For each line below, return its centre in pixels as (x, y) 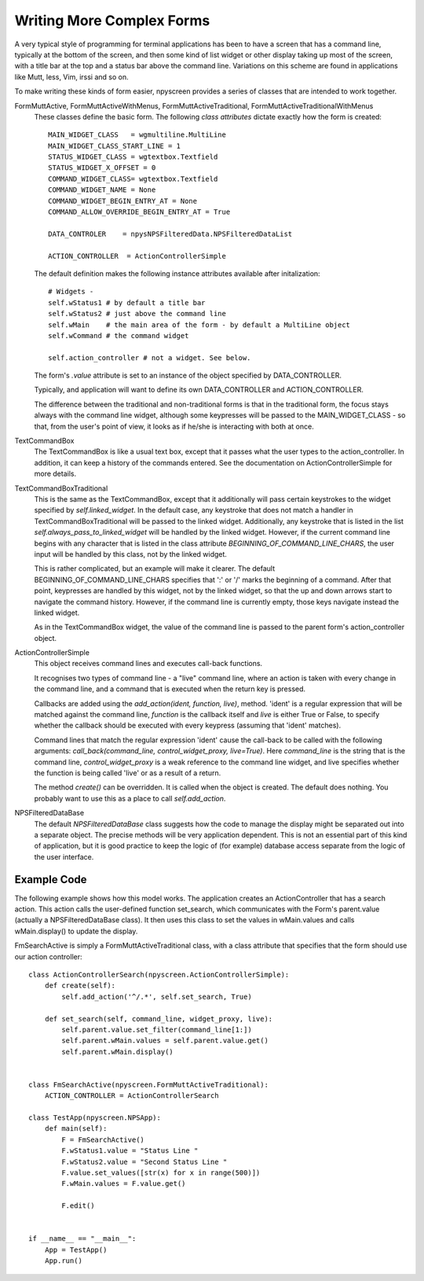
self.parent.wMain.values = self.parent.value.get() (165, 1041)
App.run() (63, 1261)
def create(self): (80, 986)
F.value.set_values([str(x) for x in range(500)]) (161, 1173)
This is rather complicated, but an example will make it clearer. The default (154, 569)
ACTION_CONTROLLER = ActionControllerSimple (137, 256)
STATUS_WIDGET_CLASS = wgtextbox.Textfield (133, 157)
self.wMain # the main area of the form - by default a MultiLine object (199, 325)
